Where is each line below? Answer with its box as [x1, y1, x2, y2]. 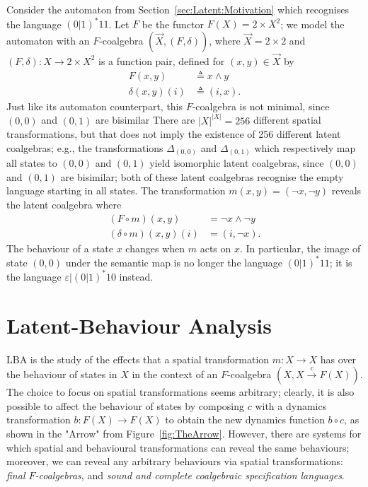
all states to [6, 156, 57, 170]
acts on [200, 240, 231, 255]
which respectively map [254, 140, 356, 155]
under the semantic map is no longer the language [65, 254, 282, 269]
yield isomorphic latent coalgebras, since [149, 156, 324, 170]
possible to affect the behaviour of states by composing [6, 398, 245, 413]
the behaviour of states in [6, 367, 117, 382]
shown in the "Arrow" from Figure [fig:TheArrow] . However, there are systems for [6, 426, 362, 441]
